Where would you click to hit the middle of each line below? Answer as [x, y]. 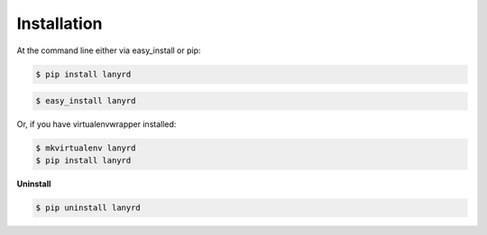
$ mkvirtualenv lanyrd [86, 148]
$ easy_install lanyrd [86, 101]
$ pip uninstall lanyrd [88, 208]
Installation [60, 23]
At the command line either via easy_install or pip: [109, 50]
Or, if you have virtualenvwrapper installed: [96, 124]
